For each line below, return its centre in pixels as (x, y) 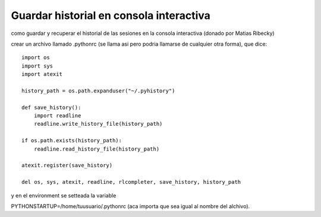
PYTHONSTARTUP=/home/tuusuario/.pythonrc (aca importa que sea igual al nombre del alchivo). (130, 206)
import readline (57, 116)
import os (36, 58)
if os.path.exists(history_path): (72, 141)
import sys (37, 66)
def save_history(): (51, 107)
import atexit (42, 74)
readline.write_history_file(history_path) (98, 124)
